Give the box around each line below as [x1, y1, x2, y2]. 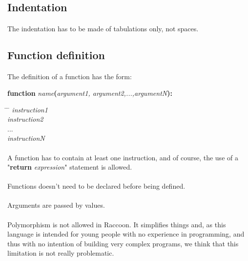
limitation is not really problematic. [7, 248, 114, 258]
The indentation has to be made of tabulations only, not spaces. [7, 23, 199, 34]
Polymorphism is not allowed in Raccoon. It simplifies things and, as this [7, 219, 226, 229]
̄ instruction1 [7, 104, 48, 114]
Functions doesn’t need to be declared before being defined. [7, 181, 186, 191]
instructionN [7, 133, 45, 143]
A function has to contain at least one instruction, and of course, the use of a [7, 152, 238, 162]
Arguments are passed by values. [7, 200, 105, 210]
